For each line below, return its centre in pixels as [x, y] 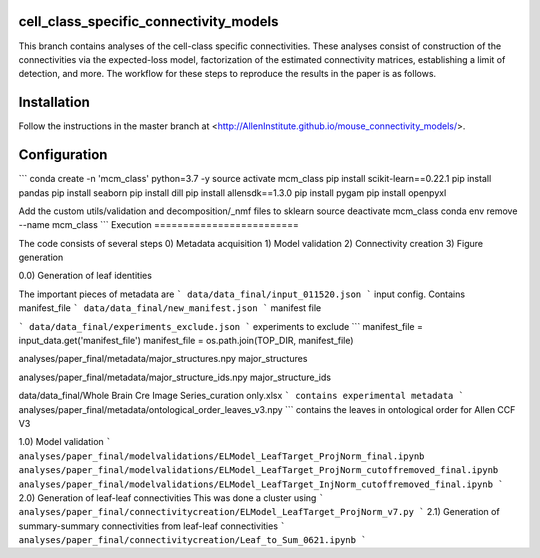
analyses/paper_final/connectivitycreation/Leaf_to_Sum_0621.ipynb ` [192, 540]
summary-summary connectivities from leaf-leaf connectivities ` [152, 526]
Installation [54, 102]
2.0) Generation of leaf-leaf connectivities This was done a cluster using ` [171, 497]
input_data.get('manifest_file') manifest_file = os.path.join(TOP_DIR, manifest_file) [186, 341]
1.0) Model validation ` [65, 442]
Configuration [63, 155]
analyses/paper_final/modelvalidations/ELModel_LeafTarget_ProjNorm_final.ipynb [221, 456]
